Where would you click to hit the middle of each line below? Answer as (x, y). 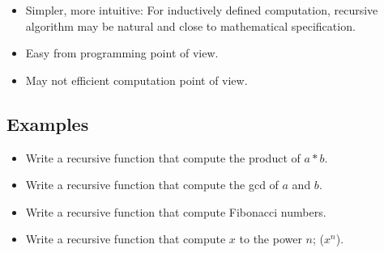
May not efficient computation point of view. (137, 80)
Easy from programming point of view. (122, 53)
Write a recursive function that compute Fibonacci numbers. (176, 211)
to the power (271, 239)
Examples (48, 123)
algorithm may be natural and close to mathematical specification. (190, 25)
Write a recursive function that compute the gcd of (152, 185)
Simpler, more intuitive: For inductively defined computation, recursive (202, 10)
